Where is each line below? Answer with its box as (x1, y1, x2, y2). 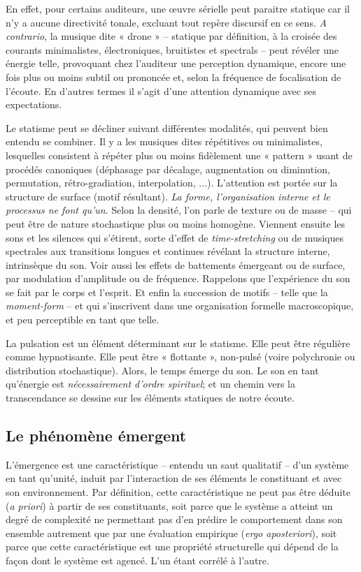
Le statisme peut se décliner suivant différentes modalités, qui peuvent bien (6, 120, 328, 135)
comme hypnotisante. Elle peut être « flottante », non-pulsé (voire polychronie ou (6, 349, 355, 364)
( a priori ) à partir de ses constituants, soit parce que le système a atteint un (6, 498, 333, 513)
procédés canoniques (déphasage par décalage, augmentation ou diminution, (6, 161, 330, 176)
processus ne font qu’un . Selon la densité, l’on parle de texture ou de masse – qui (6, 203, 352, 217)
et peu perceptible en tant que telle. (6, 312, 160, 327)
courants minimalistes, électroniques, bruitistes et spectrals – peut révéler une (6, 42, 339, 57)
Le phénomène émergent (6, 425, 187, 446)
